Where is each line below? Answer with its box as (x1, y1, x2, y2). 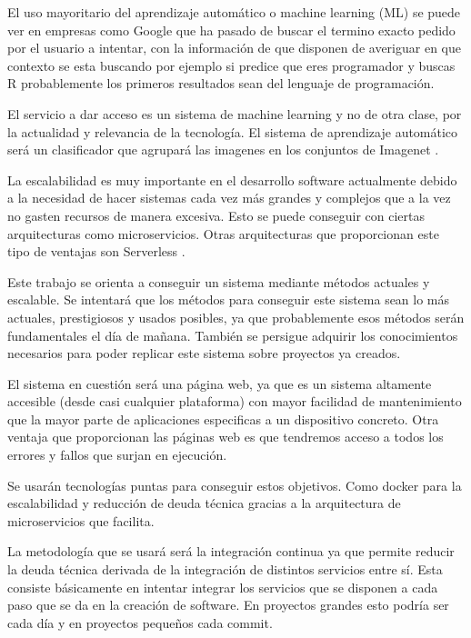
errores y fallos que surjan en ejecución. (7, 445, 227, 464)
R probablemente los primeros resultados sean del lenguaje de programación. (7, 74, 435, 93)
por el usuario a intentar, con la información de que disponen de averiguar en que (7, 38, 461, 57)
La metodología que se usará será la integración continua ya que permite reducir (7, 542, 455, 561)
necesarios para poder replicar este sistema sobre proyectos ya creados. (7, 344, 401, 363)
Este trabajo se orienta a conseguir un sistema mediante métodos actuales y (7, 272, 430, 291)
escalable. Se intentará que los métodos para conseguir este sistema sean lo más (7, 290, 450, 309)
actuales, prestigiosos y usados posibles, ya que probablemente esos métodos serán (7, 307, 465, 326)
